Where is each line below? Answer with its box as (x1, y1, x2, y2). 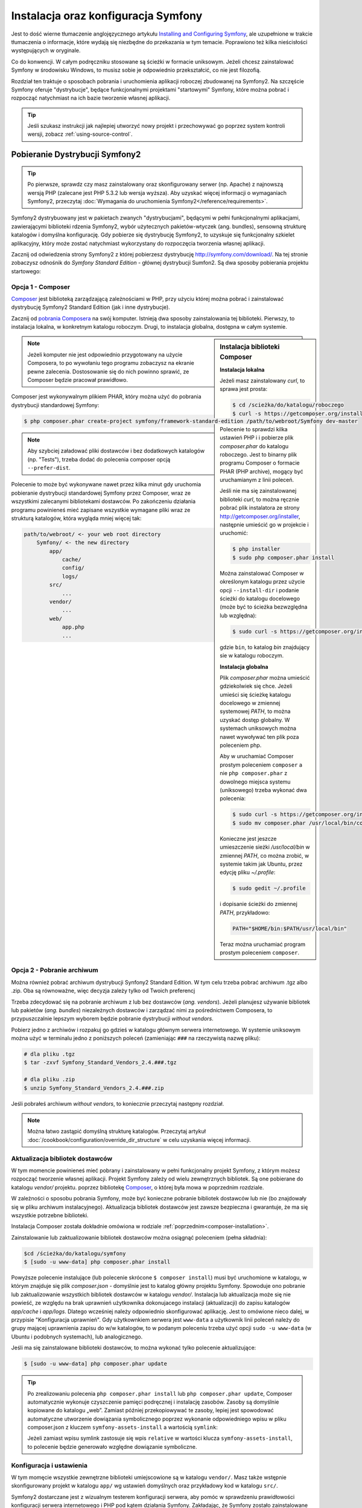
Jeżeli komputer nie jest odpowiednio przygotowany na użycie (27, 350, 183, 358)
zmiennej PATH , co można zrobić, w (220, 852, 310, 859)
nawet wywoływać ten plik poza (220, 733, 299, 740)
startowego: (11, 267, 42, 274)
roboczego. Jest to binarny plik (220, 451, 297, 458)
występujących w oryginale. (11, 47, 81, 54)
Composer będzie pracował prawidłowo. (27, 376, 128, 384)
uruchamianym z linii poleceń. (220, 477, 294, 484)
